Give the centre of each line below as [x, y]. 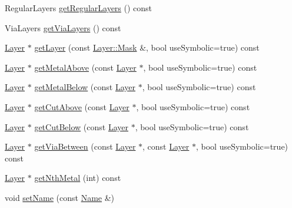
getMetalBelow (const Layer [85, 87]
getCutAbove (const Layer [82, 106]
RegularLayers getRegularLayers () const [79, 8]
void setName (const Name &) [60, 197]
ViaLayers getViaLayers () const [63, 27]
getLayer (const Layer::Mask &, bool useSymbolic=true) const [147, 47]
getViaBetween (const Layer [85, 146]
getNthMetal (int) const [78, 178]
